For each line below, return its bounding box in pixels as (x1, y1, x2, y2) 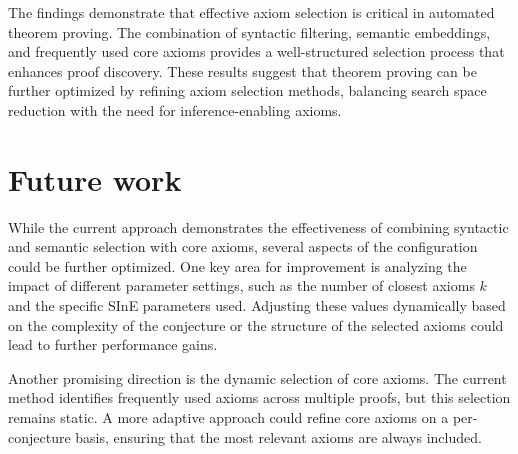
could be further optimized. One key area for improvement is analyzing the (8, 255, 467, 276)
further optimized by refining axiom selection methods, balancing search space (8, 80, 487, 101)
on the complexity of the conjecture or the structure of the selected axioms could (8, 314, 504, 335)
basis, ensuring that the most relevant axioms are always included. (75, 426, 482, 447)
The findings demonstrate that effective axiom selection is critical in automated (8, 2, 495, 22)
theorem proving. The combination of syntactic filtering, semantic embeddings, (8, 21, 491, 42)
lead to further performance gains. (8, 334, 218, 355)
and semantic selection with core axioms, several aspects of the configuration (8, 236, 478, 257)
